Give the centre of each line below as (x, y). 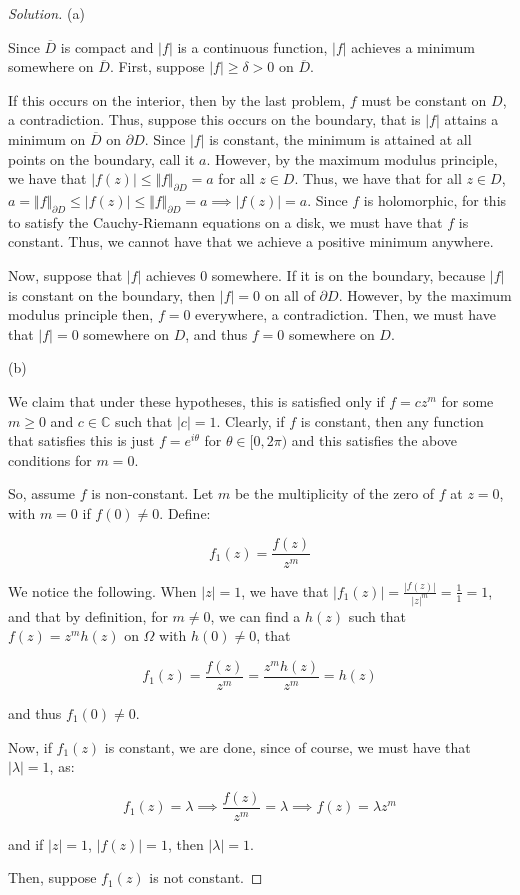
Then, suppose (52, 877)
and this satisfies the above (374, 440)
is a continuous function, (252, 46)
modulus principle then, (81, 314)
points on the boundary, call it (101, 158)
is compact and (107, 46)
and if (26, 843)
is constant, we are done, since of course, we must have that (287, 746)
